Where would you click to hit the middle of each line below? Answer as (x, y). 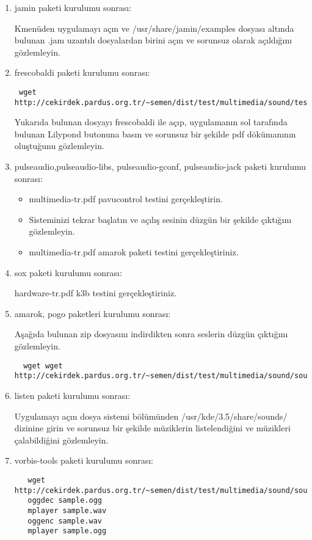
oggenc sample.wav (65, 521)
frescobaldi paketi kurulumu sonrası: (82, 72)
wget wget (43, 366)
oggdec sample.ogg (65, 501)
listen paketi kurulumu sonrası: (72, 395)
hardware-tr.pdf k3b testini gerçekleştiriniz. (96, 293)
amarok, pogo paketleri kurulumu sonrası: (93, 313)
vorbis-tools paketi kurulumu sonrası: (84, 460)
